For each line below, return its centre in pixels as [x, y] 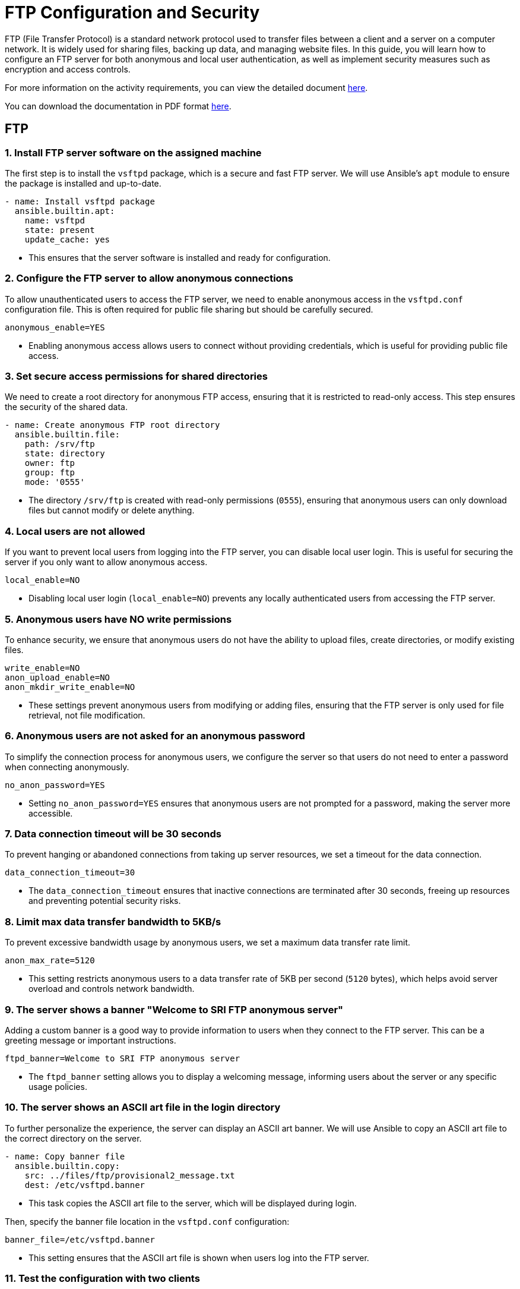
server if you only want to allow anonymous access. [106, 562]
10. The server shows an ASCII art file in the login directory [143, 1107]
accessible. [51, 813]
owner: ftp [50, 463]
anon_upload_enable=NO [58, 677]
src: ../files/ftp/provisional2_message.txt [130, 1175]
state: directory [65, 454]
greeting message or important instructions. [91, 1040]
